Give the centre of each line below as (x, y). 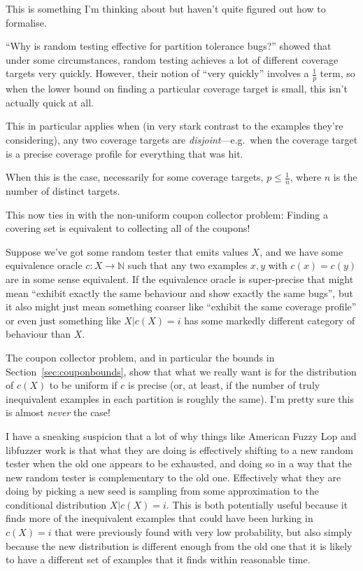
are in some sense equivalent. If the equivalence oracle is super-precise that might (180, 278)
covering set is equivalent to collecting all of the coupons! (128, 228)
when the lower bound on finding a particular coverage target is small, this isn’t (177, 89)
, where (306, 177)
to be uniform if (83, 385)
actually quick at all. (50, 102)
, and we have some (301, 251)
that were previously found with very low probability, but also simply (204, 532)
